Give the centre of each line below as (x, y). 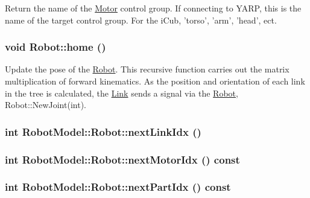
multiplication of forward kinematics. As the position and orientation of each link (155, 81)
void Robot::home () (55, 47)
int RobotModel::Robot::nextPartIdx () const (118, 187)
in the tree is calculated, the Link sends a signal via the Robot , (122, 93)
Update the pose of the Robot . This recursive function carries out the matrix (147, 69)
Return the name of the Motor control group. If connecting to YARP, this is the (153, 8)
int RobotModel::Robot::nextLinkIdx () (103, 131)
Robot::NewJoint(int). (46, 105)
